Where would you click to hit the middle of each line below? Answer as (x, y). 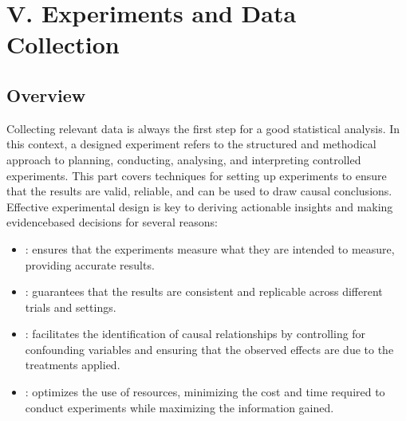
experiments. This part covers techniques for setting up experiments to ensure (197, 175)
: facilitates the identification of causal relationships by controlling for (195, 334)
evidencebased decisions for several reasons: (112, 222)
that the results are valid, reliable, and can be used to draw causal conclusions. (199, 191)
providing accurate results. (90, 264)
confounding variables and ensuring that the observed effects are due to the (209, 349)
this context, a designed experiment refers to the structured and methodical (191, 144)
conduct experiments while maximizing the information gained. (179, 407)
